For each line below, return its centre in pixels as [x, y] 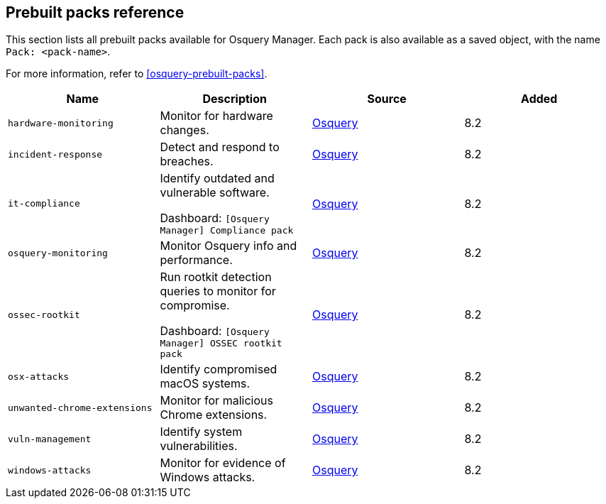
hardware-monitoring [61, 123]
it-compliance [44, 204]
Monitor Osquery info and [228, 246]
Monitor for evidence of [223, 463]
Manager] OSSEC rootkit [221, 344]
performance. [196, 260]
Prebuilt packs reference [95, 12]
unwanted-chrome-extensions [80, 407]
